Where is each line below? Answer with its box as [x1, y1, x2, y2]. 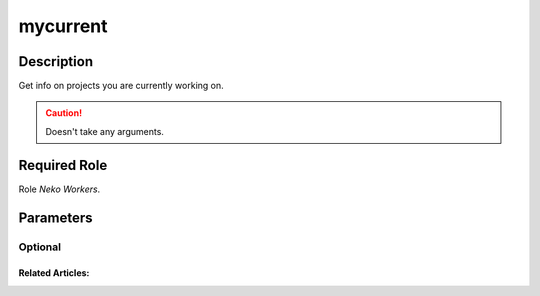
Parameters [18, 209, 93, 226]
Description [18, 53, 94, 70]
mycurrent [18, 15, 109, 37]
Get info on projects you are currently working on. [18, 80, 224, 92]
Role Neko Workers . [18, 183, 101, 195]
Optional [18, 240, 62, 254]
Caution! [45, 107, 83, 119]
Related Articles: [18, 267, 90, 279]
